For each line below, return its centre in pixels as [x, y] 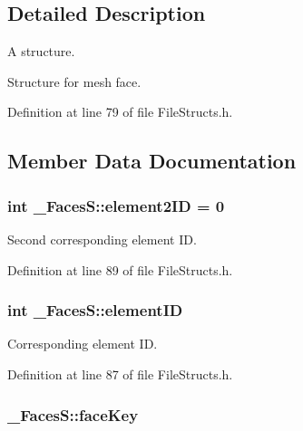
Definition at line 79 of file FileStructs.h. [120, 112]
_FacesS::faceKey [73, 414]
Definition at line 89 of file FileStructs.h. [120, 269]
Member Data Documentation [152, 161]
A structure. [41, 51]
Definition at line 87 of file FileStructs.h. [120, 374]
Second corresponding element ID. [102, 239]
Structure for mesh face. [74, 81]
